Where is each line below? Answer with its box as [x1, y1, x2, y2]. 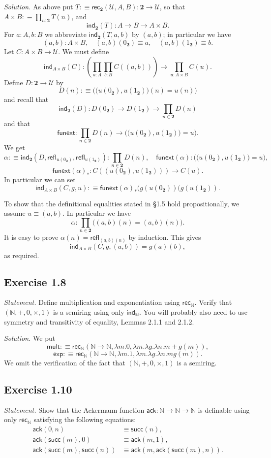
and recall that [4, 94, 49, 104]
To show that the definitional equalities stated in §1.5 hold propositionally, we [4, 198, 240, 208]
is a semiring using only [53, 306, 124, 317]
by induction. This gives [128, 232, 201, 242]
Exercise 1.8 [4, 274, 66, 289]
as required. [4, 250, 39, 260]
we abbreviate [45, 29, 87, 39]
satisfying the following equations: [33, 414, 136, 425]
